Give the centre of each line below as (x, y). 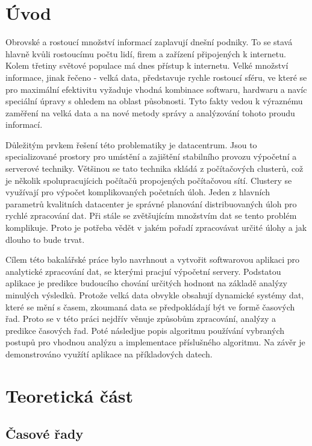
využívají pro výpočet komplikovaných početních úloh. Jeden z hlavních (138, 192)
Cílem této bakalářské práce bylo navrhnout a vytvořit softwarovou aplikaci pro (153, 259)
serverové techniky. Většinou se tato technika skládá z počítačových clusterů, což (154, 168)
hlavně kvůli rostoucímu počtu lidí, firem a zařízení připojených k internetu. (146, 53)
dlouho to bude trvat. (45, 239)
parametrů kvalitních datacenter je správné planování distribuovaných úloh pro (151, 203)
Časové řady (45, 434)
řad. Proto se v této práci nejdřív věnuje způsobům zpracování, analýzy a (141, 319)
